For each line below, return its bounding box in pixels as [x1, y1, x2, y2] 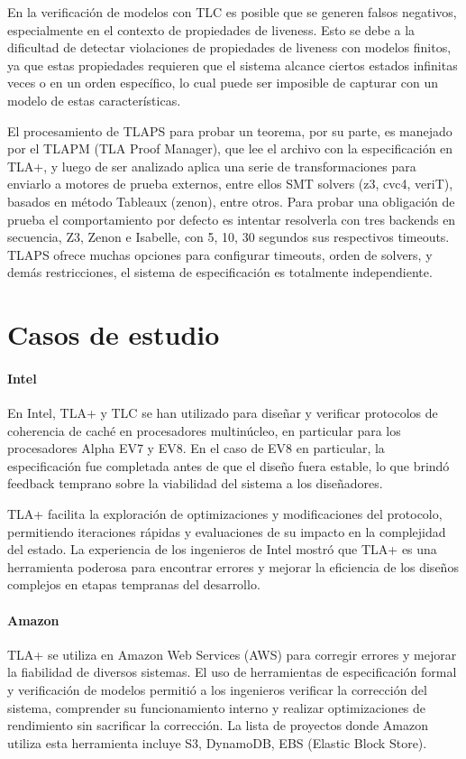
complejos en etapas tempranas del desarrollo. [7, 575, 260, 594]
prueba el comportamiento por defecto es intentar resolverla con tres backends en [7, 209, 456, 228]
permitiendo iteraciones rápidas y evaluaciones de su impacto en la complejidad [7, 522, 446, 541]
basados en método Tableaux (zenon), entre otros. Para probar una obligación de [7, 191, 455, 210]
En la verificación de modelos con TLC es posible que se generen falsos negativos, [7, 3, 457, 21]
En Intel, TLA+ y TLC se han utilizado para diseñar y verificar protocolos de [7, 403, 438, 422]
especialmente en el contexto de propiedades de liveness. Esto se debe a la [7, 20, 416, 39]
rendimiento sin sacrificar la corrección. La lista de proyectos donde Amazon [7, 716, 428, 735]
